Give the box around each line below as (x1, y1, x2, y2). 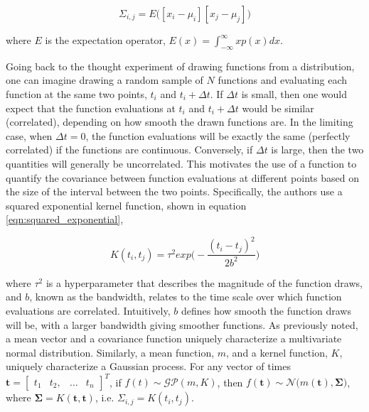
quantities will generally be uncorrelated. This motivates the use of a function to (6, 156, 357, 170)
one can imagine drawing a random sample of (6, 72, 203, 87)
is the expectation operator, (45, 33, 166, 47)
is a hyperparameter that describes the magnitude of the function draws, (46, 275, 363, 290)
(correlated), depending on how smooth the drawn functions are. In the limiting (6, 114, 353, 129)
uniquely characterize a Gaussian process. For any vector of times (6, 359, 292, 374)
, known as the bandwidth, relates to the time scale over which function (29, 289, 342, 304)
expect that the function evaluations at (6, 100, 176, 115)
